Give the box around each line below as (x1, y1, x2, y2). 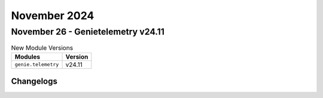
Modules (14, 53, 41, 61)
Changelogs (11, 76, 58, 87)
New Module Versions (11, 44, 74, 52)
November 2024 (11, 9, 95, 22)
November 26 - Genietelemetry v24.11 (11, 26, 164, 37)
